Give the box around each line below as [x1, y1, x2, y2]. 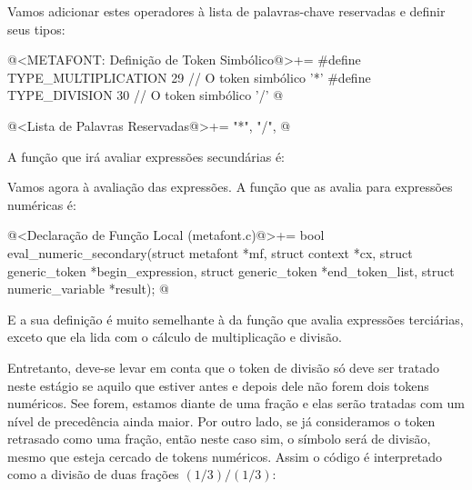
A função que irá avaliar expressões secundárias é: [7, 146, 286, 165]
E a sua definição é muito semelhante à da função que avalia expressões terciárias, [7, 309, 464, 328]
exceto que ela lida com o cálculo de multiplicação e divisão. [7, 327, 342, 346]
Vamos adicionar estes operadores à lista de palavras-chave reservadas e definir [7, 2, 446, 20]
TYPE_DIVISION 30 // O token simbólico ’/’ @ [7, 85, 284, 105]
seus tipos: [7, 19, 65, 38]
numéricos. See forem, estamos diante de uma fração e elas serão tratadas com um [7, 394, 466, 413]
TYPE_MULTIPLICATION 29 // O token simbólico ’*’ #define [7, 67, 371, 86]
